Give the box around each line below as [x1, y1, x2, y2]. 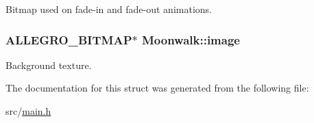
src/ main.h [5, 104, 51, 118]
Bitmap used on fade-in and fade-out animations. [5, 2, 212, 16]
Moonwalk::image [141, 31, 240, 48]
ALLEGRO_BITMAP [5, 31, 132, 48]
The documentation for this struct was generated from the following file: [5, 81, 309, 95]
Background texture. [5, 57, 92, 72]
